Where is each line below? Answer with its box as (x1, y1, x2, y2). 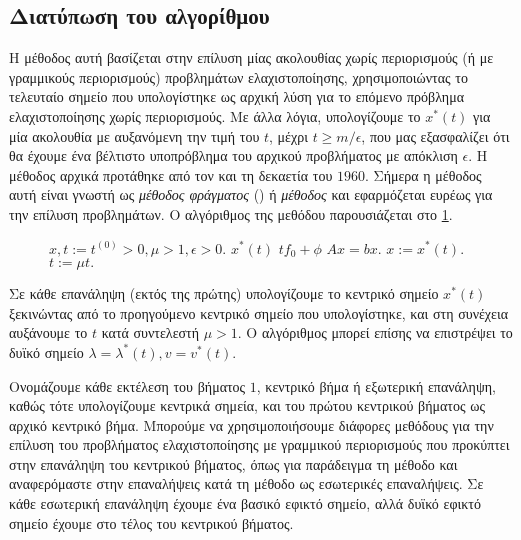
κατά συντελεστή (101, 322, 200, 343)
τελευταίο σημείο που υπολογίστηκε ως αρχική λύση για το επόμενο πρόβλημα (9, 86, 464, 107)
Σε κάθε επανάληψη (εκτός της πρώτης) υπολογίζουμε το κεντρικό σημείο (9, 283, 439, 304)
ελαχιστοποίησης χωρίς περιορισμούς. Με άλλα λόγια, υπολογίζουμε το (9, 105, 421, 126)
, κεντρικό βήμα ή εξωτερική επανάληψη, (256, 375, 496, 396)
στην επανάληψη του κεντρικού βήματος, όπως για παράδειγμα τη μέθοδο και (9, 453, 458, 474)
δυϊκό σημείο (9, 341, 84, 362)
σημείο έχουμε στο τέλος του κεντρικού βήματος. (9, 512, 294, 533)
